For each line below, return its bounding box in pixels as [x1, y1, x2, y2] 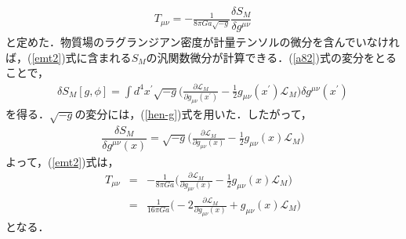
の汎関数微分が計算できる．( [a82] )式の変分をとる [146, 49, 397, 65]
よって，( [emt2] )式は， [5, 153, 119, 169]
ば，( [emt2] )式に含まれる [5, 49, 132, 65]
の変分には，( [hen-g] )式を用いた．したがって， [74, 105, 312, 121]
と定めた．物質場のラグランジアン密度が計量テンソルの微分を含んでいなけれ [5, 34, 400, 50]
